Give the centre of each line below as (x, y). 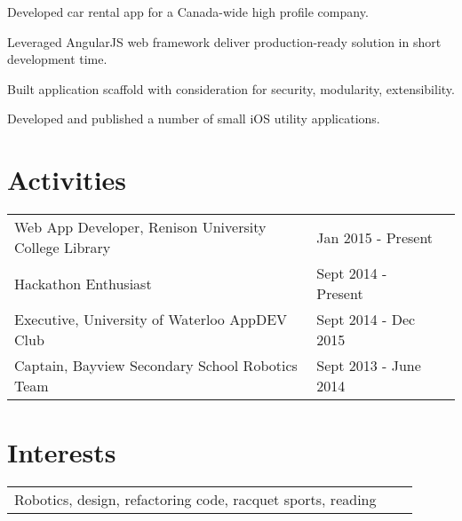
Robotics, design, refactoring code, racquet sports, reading (195, 500)
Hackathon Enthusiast (83, 283)
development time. (57, 59)
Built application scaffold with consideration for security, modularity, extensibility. (231, 88)
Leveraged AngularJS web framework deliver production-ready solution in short (224, 41)
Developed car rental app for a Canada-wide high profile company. (188, 12)
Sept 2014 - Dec (366, 320)
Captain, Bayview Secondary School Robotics (156, 366)
